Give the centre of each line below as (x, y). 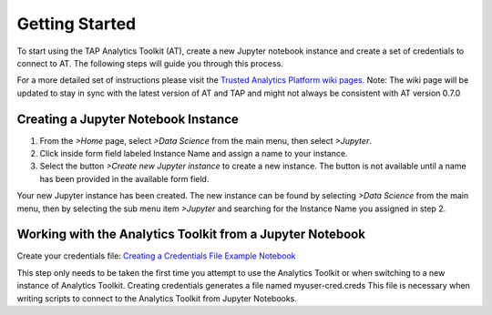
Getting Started (77, 24)
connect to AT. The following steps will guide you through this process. (150, 63)
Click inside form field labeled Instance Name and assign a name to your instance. (194, 154)
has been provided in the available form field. (124, 178)
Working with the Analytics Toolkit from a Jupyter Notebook (191, 234)
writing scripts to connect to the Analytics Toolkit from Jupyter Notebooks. (157, 298)
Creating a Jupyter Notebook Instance (128, 119)
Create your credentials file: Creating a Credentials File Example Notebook (156, 256)
